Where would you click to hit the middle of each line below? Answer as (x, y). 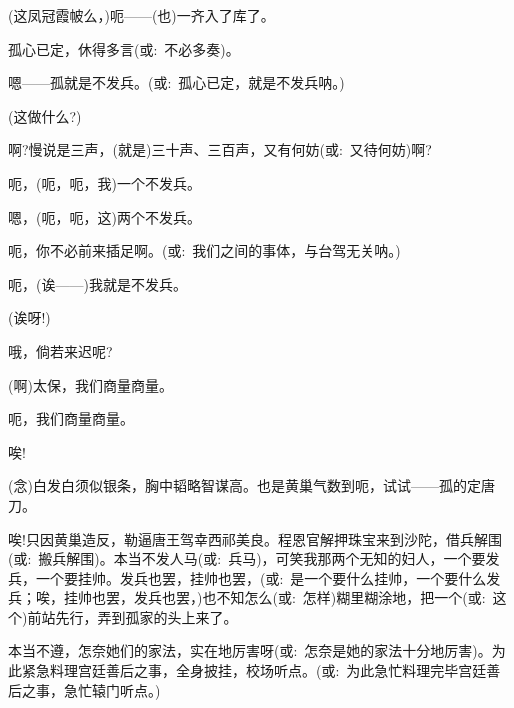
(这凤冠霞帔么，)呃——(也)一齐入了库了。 (141, 15)
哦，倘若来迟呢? (60, 350)
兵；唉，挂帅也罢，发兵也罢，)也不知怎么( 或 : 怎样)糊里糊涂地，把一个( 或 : (247, 597)
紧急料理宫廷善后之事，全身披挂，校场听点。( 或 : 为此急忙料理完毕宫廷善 (261, 670)
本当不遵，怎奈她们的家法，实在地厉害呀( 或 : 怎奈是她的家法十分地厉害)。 (250, 650)
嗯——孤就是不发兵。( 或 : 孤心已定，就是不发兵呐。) (176, 82)
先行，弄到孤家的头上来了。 (146, 616)
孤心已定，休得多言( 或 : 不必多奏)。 (124, 48)
